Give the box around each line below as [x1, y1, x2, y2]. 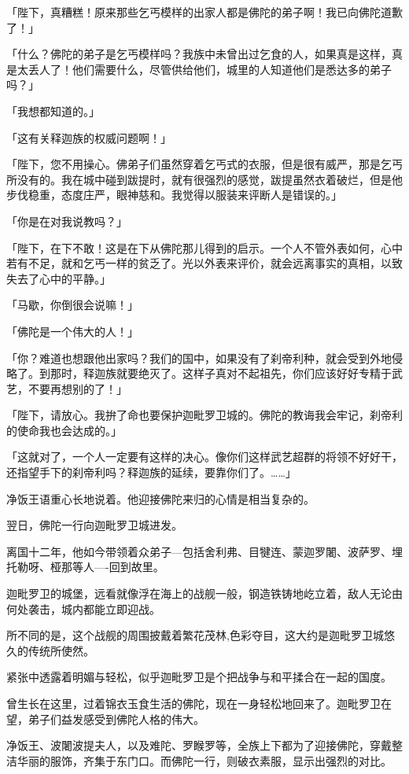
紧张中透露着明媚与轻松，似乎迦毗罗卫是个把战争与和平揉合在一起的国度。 [6, 669, 392, 685]
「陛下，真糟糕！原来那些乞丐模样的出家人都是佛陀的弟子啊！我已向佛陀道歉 [6, 4, 403, 20]
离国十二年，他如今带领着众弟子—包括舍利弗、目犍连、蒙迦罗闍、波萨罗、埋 [6, 543, 403, 559]
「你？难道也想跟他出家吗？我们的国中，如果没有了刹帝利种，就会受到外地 [6, 349, 392, 366]
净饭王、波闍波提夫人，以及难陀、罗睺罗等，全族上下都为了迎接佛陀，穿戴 [6, 737, 392, 754]
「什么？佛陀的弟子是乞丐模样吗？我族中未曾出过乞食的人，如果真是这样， [6, 46, 392, 62]
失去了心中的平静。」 [6, 270, 111, 286]
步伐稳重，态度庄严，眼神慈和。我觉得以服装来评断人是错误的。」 [6, 186, 342, 203]
